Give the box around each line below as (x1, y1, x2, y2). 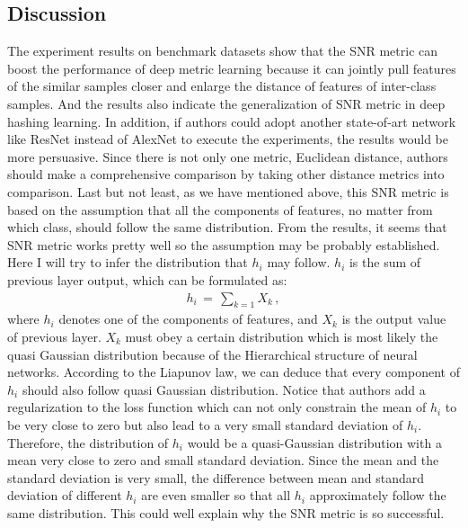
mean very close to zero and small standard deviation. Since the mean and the (7, 451, 439, 470)
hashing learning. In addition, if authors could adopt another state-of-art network (7, 112, 456, 130)
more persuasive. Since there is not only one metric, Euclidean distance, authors (7, 147, 448, 166)
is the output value (341, 309, 446, 328)
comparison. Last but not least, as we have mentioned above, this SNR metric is (7, 182, 449, 201)
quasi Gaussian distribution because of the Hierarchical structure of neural (7, 345, 418, 363)
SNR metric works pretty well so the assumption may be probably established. (7, 235, 440, 254)
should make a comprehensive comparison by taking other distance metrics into (7, 165, 445, 183)
